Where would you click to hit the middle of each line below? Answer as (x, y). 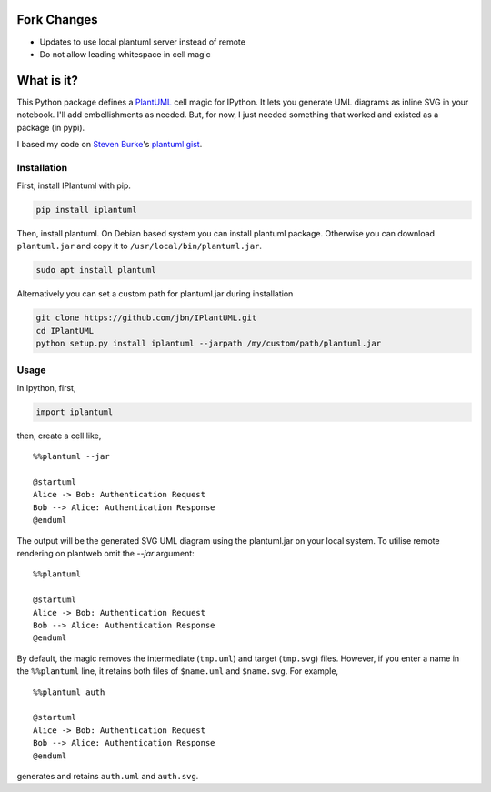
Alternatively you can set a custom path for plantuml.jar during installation (155, 294)
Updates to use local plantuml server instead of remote (142, 42)
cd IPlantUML (65, 331)
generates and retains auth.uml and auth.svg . (108, 776)
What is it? (48, 80)
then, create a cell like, (59, 436)
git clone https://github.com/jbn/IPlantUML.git (146, 318)
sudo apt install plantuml (96, 270)
